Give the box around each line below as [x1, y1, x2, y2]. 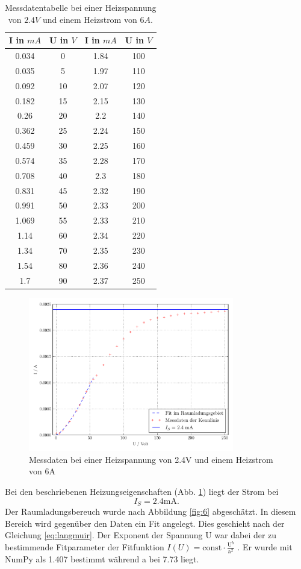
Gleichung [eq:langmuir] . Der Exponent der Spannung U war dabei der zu [5, 529, 277, 541]
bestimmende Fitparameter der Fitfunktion [5, 540, 164, 553]
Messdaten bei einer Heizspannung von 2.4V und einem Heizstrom [29, 453, 273, 465]
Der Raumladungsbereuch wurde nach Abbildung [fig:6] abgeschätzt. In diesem [5, 505, 296, 517]
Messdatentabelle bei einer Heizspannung [5, 1, 157, 13]
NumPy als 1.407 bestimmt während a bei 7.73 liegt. [5, 553, 199, 565]
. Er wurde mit [237, 540, 293, 553]
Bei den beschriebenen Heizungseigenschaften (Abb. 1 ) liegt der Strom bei [5, 485, 279, 497]
